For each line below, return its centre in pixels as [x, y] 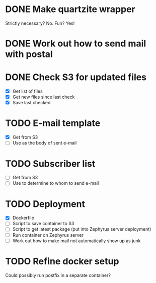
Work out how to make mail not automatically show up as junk [76, 241]
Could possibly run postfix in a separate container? [58, 275]
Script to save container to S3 [43, 224]
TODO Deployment [45, 204]
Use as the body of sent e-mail [45, 143]
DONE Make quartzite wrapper [70, 9]
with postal [29, 54]
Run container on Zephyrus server [48, 235]
